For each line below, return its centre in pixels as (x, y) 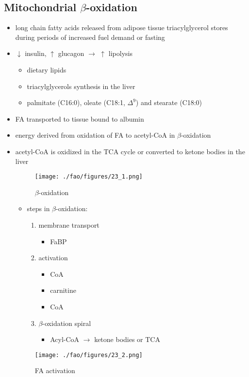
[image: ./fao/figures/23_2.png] (89, 355)
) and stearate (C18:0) (169, 102)
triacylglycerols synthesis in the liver (81, 86)
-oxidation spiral (67, 323)
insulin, (36, 53)
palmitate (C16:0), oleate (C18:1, (76, 102)
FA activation (55, 370)
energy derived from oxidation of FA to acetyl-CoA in (95, 135)
